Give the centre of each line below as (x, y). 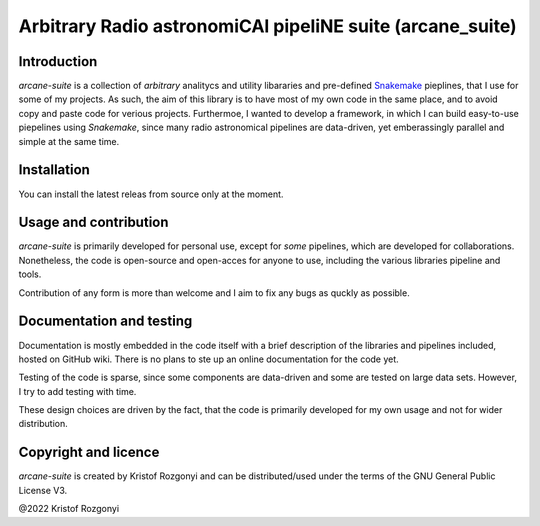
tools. (30, 274)
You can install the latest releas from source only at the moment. (151, 194)
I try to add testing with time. (77, 391)
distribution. (43, 424)
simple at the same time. (69, 141)
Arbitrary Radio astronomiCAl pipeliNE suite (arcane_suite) (267, 26)
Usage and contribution (93, 222)
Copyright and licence (89, 452)
